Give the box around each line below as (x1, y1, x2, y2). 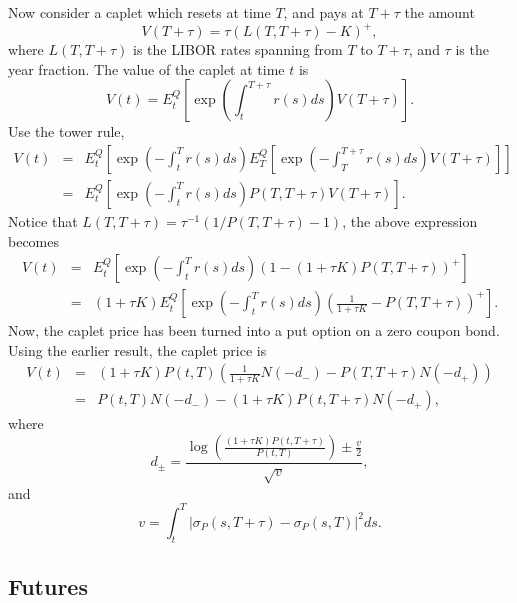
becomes (8, 230, 60, 251)
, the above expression (342, 210, 478, 231)
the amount (404, 2, 475, 22)
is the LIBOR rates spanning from (133, 39, 343, 60)
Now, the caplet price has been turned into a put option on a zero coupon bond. (8, 320, 500, 341)
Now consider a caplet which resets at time (8, 2, 271, 22)
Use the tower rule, (8, 121, 125, 142)
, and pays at (283, 2, 364, 22)
